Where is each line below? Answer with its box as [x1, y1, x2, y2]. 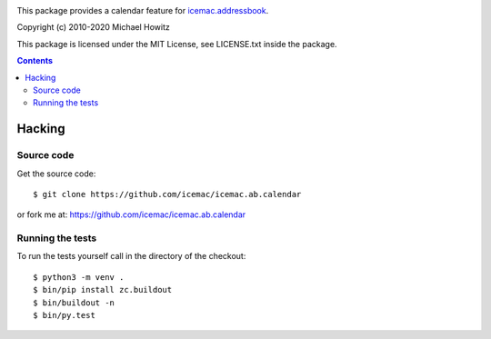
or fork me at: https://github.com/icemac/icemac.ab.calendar [16, 209, 246, 220]
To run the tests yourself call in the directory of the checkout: [16, 251, 246, 262]
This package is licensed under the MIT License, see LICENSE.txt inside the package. [16, 38, 337, 49]
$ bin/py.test [33, 310, 95, 320]
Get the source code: [16, 168, 96, 179]
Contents [16, 55, 54, 66]
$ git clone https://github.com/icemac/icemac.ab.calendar [33, 189, 302, 199]
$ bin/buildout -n [33, 297, 115, 308]
